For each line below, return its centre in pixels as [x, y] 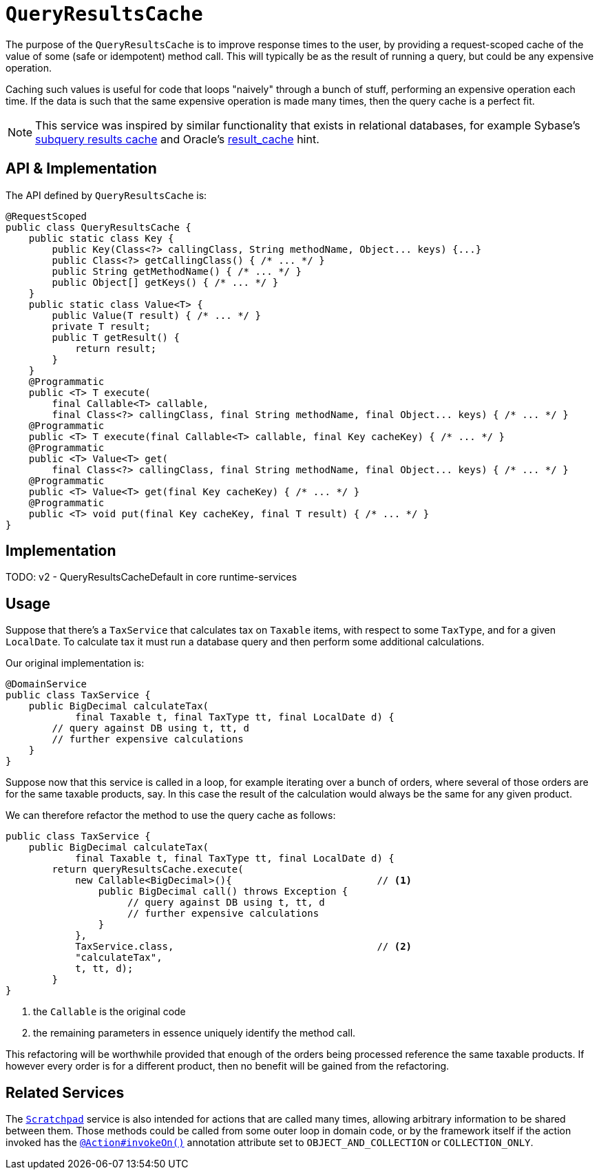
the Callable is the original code [109, 1012]
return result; [116, 348]
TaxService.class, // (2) [244, 947]
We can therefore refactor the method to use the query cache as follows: [171, 815]
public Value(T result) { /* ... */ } [156, 315]
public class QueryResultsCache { [98, 227]
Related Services [65, 1092]
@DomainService [46, 684]
